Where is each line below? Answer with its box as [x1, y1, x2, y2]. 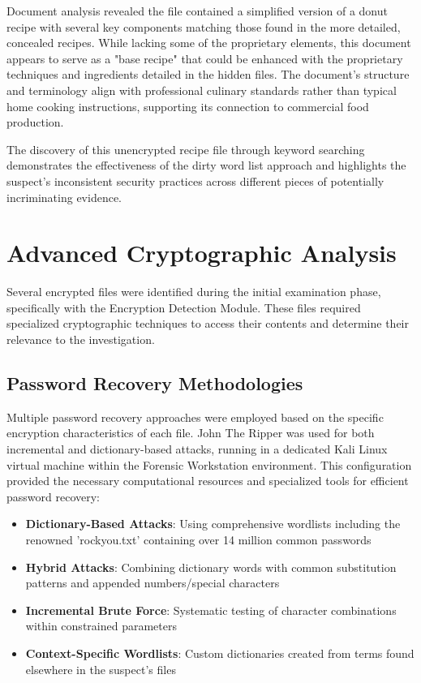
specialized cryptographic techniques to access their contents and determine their [6, 315, 409, 332]
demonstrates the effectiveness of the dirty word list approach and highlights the [6, 157, 406, 174]
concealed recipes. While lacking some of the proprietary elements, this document [6, 34, 411, 51]
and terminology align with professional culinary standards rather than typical [6, 81, 397, 98]
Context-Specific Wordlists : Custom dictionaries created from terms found [25, 644, 415, 661]
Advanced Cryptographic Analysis [6, 236, 397, 269]
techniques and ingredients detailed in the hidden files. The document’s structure [6, 66, 410, 83]
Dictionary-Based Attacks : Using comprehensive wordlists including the [25, 515, 401, 532]
